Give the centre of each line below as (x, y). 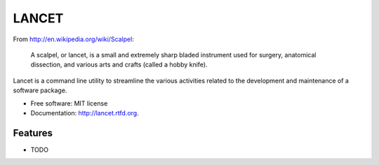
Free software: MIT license (69, 103)
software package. (40, 90)
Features (33, 133)
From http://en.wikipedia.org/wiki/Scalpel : (74, 39)
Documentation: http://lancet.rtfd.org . (85, 113)
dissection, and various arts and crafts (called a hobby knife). (119, 65)
